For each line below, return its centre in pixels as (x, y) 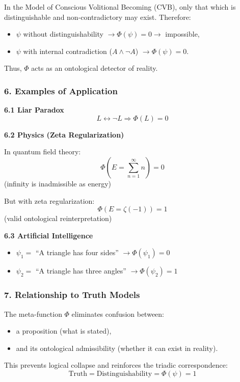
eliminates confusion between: (118, 313)
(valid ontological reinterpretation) (58, 218)
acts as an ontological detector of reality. (95, 68)
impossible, (182, 34)
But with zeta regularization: (49, 200)
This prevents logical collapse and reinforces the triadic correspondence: (116, 365)
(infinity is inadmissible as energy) (58, 183)
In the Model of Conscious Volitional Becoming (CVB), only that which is (120, 7)
